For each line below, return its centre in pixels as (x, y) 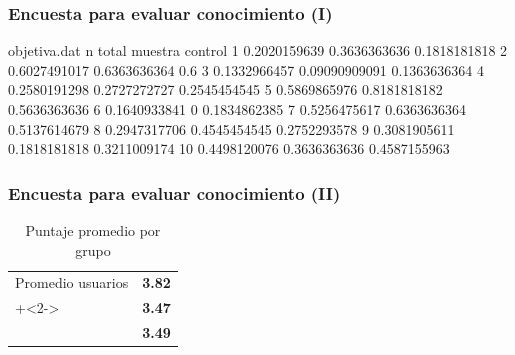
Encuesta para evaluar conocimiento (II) (174, 192)
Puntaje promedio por (93, 230)
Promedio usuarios (72, 282)
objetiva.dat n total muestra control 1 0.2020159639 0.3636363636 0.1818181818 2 (258, 50)
